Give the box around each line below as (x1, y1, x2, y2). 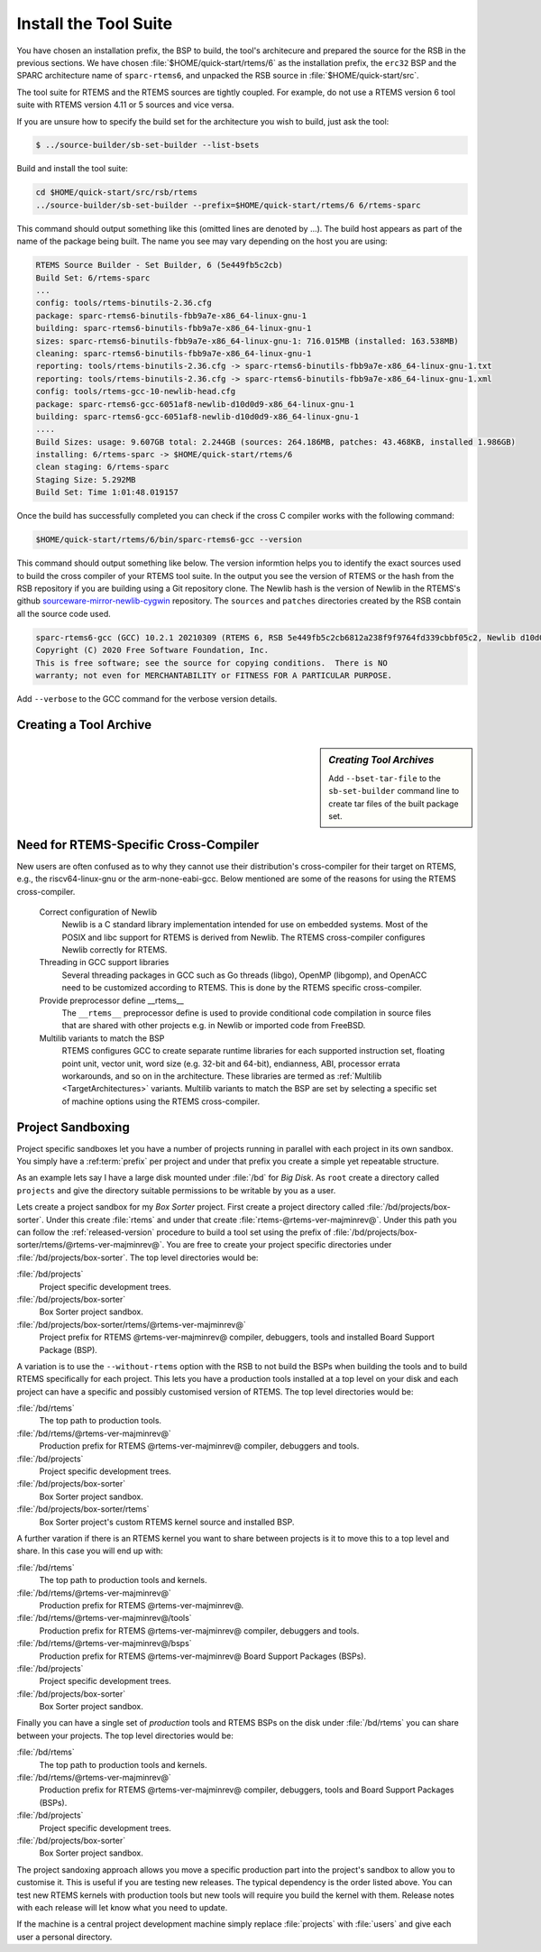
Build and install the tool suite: (16, 163, 128, 174)
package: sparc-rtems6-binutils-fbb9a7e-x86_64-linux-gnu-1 (35, 310, 307, 320)
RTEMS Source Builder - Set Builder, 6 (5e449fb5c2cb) (35, 260, 283, 271)
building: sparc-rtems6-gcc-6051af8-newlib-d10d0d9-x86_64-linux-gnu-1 (35, 411, 360, 421)
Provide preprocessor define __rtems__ (39, 995, 184, 1006)
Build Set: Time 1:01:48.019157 (35, 487, 179, 498)
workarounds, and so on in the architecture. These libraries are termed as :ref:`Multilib (61, 1070, 382, 1082)
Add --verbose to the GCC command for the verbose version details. (16, 693, 278, 704)
